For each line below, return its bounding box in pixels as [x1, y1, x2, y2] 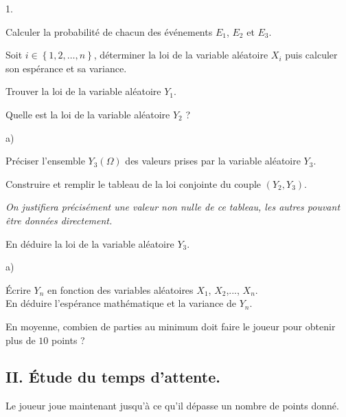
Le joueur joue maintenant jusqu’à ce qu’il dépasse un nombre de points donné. [5, 398, 339, 413]
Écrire [5, 282, 31, 297]
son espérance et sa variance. [5, 61, 127, 75]
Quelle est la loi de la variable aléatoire [5, 107, 170, 121]
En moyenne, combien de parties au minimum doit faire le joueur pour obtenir [5, 319, 336, 333]
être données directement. [5, 213, 113, 227]
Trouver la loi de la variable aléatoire [5, 84, 161, 98]
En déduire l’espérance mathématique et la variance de [5, 296, 236, 310]
